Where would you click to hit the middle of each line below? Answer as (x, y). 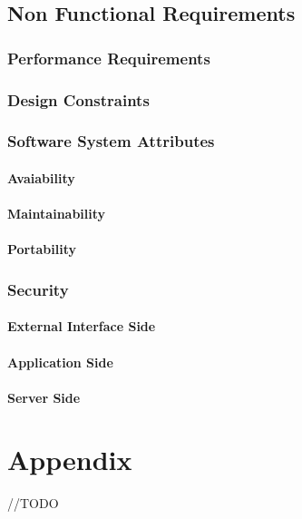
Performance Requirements (109, 58)
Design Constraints (78, 99)
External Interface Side (82, 326)
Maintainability (57, 214)
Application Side (60, 362)
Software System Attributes (111, 141)
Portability (42, 249)
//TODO (33, 503)
